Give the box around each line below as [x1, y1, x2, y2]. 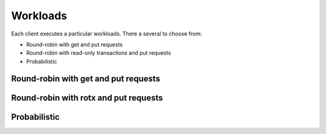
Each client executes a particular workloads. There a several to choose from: [11, 30, 202, 37]
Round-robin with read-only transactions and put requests [26, 49, 171, 56]
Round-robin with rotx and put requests [11, 93, 163, 103]
